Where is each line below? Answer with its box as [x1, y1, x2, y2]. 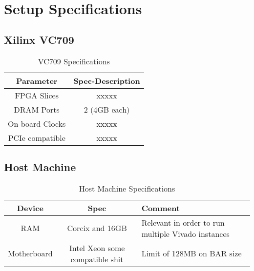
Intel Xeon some [69, 242, 125, 253]
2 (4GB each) [84, 103, 130, 115]
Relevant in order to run [141, 216, 225, 228]
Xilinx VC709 [4, 32, 74, 47]
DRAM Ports [14, 103, 60, 115]
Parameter [16, 75, 58, 86]
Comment [141, 202, 180, 213]
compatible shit [70, 253, 124, 265]
